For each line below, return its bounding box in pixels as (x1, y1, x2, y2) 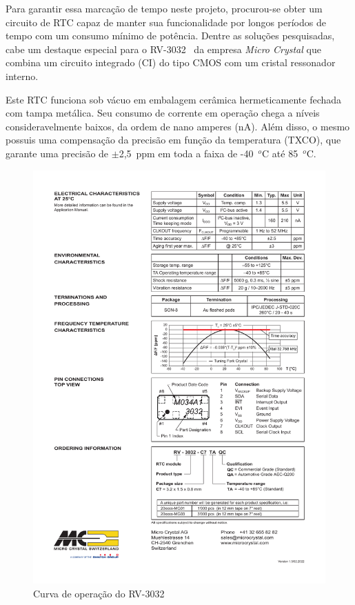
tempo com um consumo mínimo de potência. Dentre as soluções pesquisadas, (6, 28, 335, 43)
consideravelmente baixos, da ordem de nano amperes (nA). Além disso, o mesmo (6, 119, 350, 133)
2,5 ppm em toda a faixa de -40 (119, 146, 254, 160)
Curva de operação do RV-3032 (33, 586, 165, 600)
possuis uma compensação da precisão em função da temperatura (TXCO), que (6, 132, 341, 147)
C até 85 (262, 146, 298, 160)
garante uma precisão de (6, 146, 109, 160)
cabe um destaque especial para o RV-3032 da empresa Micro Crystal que (6, 41, 321, 56)
